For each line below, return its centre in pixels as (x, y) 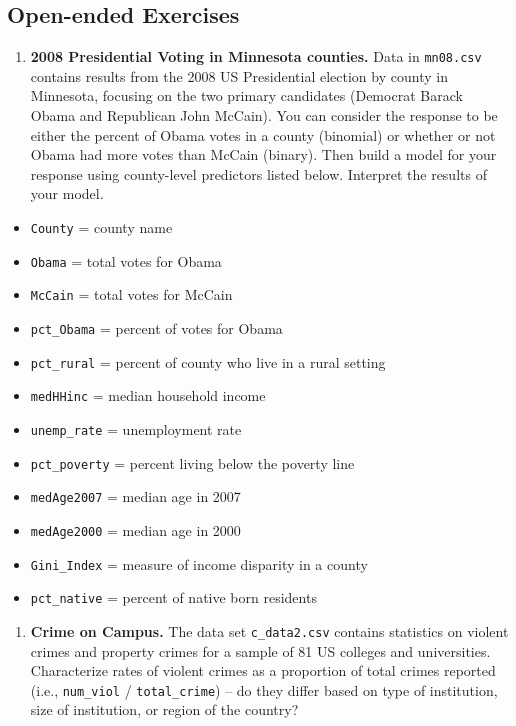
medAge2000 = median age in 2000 (135, 529)
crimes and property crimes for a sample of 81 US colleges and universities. (260, 650)
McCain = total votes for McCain (131, 294)
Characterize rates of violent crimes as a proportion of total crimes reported (263, 670)
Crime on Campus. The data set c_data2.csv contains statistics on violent (269, 630)
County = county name (101, 227)
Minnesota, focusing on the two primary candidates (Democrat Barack (246, 95)
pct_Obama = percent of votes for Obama (156, 327)
